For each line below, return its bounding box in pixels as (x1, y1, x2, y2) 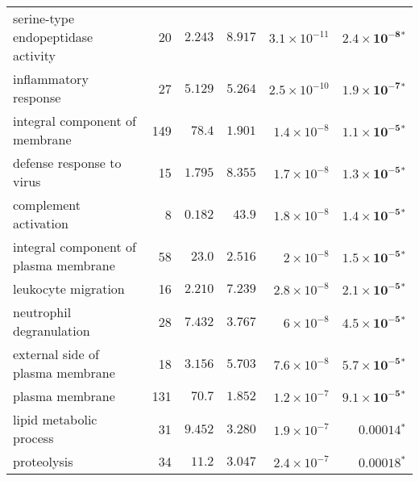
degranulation (13, 321, 90, 340)
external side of (13, 345, 99, 363)
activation (13, 214, 68, 232)
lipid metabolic (13, 410, 97, 429)
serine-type (13, 9, 75, 27)
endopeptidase (13, 27, 93, 46)
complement (13, 195, 81, 214)
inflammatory (13, 69, 89, 88)
